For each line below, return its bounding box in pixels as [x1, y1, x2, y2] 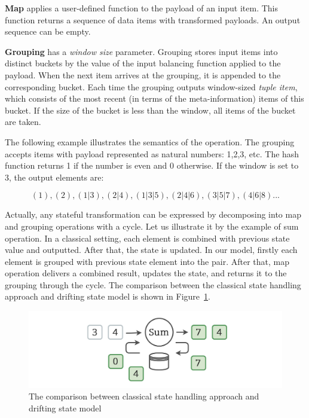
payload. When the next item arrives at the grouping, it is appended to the [5, 68, 281, 81]
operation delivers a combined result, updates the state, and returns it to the [5, 267, 287, 279]
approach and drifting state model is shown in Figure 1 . [5, 290, 210, 303]
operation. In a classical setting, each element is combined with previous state [5, 231, 290, 244]
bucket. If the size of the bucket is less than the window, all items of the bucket [5, 103, 296, 116]
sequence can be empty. [5, 25, 91, 38]
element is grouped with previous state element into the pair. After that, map [5, 255, 289, 267]
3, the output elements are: [5, 170, 104, 183]
